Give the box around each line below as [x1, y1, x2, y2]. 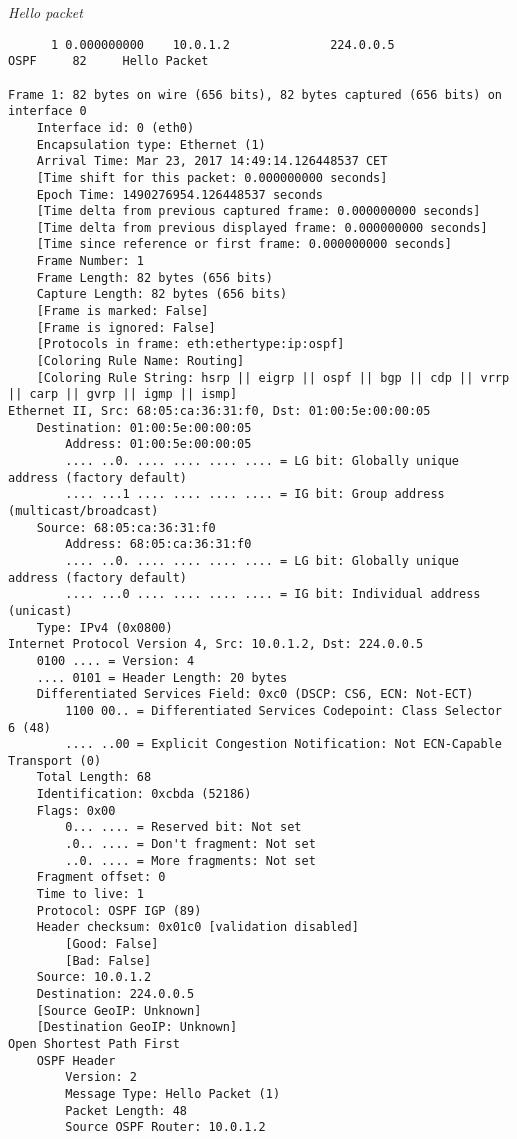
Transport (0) [8, 753, 102, 768]
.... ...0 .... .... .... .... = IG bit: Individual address [65, 587, 481, 602]
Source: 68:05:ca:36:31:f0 [36, 520, 216, 535]
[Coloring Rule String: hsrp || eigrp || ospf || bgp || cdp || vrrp [36, 370, 510, 385]
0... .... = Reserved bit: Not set [65, 820, 302, 835]
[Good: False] [65, 937, 159, 952]
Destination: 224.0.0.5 [36, 987, 195, 1001]
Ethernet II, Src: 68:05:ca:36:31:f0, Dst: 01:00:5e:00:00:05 [8, 404, 431, 419]
